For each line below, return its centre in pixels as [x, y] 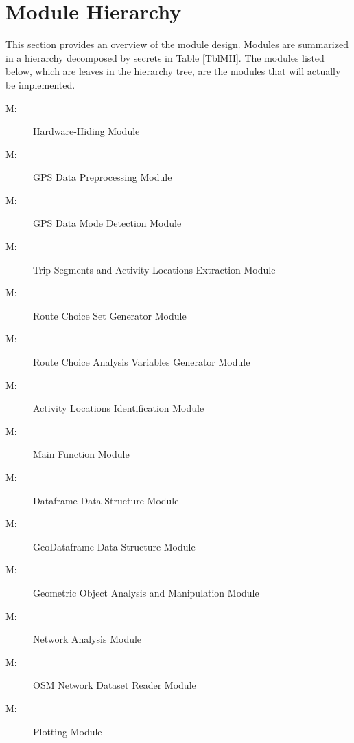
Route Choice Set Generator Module [110, 315]
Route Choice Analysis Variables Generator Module [142, 362]
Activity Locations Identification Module [119, 408]
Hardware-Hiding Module [86, 131]
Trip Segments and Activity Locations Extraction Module [154, 269]
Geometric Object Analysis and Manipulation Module [146, 592]
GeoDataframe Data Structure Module [114, 546]
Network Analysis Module [87, 639]
